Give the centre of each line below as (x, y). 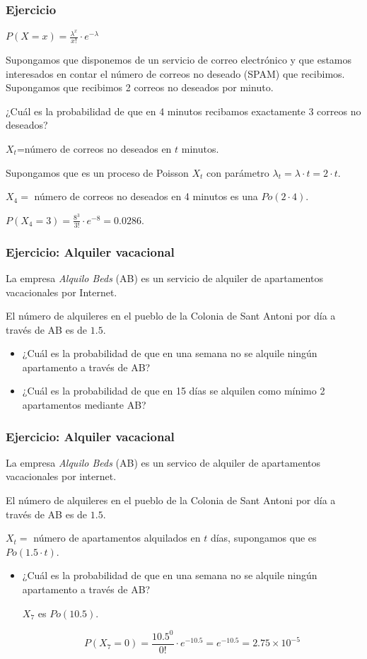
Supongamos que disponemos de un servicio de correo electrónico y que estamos (179, 60)
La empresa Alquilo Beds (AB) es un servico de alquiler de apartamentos (163, 462)
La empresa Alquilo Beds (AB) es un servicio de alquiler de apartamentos (164, 278)
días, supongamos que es (263, 538)
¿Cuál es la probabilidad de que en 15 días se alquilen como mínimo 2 (174, 391)
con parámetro (238, 172)
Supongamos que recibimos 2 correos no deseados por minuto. (140, 87)
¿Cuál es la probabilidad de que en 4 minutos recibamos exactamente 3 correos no (183, 111)
